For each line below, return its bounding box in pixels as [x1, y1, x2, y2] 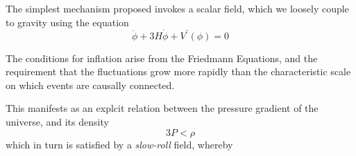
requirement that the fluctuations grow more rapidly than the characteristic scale [6, 64, 351, 79]
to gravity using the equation [6, 14, 129, 29]
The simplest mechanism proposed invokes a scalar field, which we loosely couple [6, 1, 349, 15]
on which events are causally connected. [6, 77, 175, 92]
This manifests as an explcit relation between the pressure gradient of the [6, 101, 319, 115]
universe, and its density [6, 115, 109, 129]
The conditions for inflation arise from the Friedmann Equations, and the [6, 50, 318, 65]
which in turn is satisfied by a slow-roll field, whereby [6, 137, 233, 151]
